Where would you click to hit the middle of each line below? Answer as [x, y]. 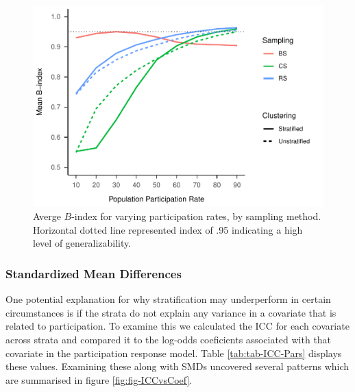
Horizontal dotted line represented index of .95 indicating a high [168, 229]
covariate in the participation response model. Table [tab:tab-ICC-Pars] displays [174, 353]
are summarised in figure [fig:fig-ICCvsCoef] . [99, 379]
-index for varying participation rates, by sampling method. [196, 216]
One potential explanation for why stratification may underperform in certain [168, 299]
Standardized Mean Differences [94, 273]
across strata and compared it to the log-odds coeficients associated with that [169, 339]
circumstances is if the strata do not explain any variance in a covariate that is [171, 312]
